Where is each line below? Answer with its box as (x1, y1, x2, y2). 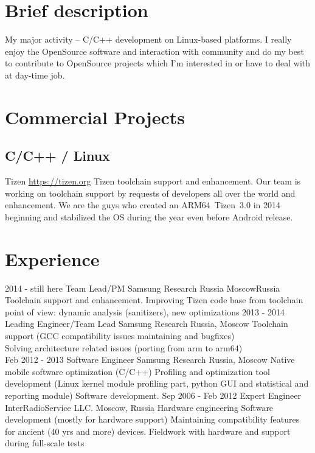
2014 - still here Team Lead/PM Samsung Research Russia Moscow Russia (5, 281, 280, 294)
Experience (5, 246, 100, 271)
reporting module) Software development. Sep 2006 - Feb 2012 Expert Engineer (5, 388, 301, 401)
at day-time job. (5, 68, 65, 81)
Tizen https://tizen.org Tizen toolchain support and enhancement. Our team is (5, 175, 301, 188)
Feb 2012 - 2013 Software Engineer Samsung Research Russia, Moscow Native (5, 353, 295, 366)
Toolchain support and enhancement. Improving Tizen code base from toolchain (5, 293, 303, 306)
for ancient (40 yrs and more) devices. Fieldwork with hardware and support (5, 424, 291, 437)
